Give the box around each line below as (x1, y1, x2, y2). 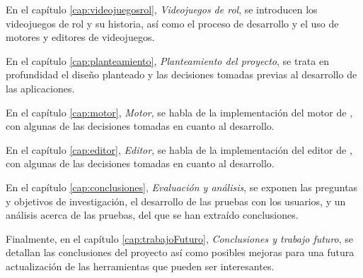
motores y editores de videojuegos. (6, 30, 155, 44)
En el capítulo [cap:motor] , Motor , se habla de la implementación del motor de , (6, 104, 353, 119)
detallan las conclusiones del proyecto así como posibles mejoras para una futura (6, 245, 355, 260)
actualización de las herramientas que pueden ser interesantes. (6, 258, 275, 273)
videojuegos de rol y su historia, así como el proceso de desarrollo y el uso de (6, 16, 339, 30)
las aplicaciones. (6, 80, 75, 95)
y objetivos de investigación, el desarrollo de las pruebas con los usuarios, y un (6, 193, 346, 208)
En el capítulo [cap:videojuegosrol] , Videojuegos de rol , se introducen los (6, 2, 318, 16)
